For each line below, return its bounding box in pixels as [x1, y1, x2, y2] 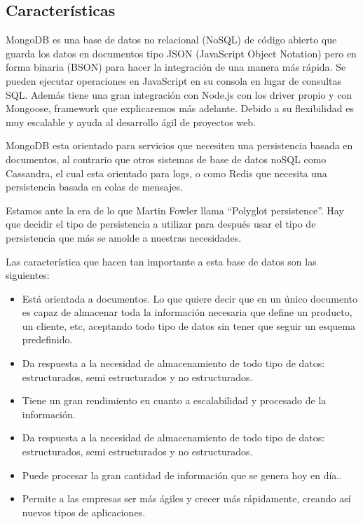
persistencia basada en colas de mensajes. [6, 179, 183, 194]
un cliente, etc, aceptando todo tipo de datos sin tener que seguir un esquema [22, 318, 355, 333]
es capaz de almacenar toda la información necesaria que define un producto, [22, 305, 352, 319]
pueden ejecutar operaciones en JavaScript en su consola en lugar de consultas [6, 73, 342, 88]
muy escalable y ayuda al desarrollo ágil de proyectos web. [6, 114, 256, 129]
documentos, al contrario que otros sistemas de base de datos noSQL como [6, 151, 327, 166]
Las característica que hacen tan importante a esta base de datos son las [6, 254, 317, 268]
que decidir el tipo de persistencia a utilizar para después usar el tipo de [6, 216, 316, 231]
